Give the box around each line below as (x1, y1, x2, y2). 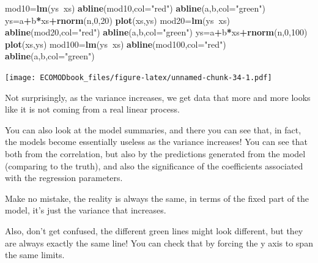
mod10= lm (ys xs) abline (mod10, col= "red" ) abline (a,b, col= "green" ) (5, 2, 266, 14)
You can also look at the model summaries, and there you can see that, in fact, (5, 123, 301, 136)
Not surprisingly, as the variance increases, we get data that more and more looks (5, 91, 311, 103)
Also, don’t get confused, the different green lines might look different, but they (5, 224, 303, 237)
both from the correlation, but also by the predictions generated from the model (5, 147, 306, 160)
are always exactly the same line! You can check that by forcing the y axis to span (5, 236, 313, 249)
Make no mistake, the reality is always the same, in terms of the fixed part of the (5, 191, 309, 204)
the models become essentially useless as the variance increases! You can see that (5, 135, 308, 148)
